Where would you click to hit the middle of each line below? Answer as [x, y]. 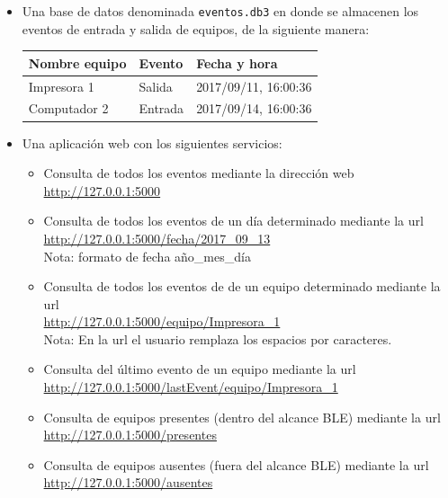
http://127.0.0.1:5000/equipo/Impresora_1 [162, 321]
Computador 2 [68, 108]
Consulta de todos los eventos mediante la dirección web [199, 173]
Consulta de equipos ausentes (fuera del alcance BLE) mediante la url [236, 464]
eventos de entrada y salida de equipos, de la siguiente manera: [196, 28]
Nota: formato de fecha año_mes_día [147, 256]
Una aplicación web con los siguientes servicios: [152, 142]
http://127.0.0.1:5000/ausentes [128, 482]
